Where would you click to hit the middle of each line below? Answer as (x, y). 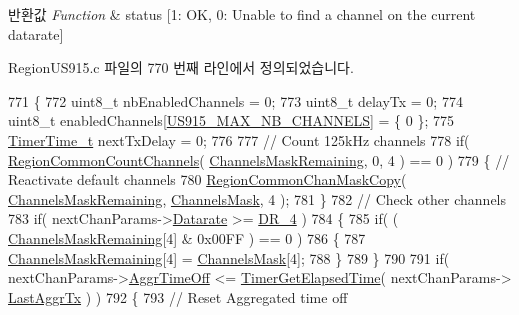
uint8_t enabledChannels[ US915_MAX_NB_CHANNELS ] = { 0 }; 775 (231, 120)
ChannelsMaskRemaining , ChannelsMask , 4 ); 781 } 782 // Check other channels (257, 198)
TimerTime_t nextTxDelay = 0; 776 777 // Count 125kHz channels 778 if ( (239, 139)
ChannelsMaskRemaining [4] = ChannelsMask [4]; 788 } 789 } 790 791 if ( (229, 257)
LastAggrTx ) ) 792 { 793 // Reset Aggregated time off (178, 296)
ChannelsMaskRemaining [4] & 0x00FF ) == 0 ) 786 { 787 (187, 237)
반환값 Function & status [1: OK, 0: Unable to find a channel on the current (242, 14)
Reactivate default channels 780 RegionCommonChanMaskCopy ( (207, 179)
